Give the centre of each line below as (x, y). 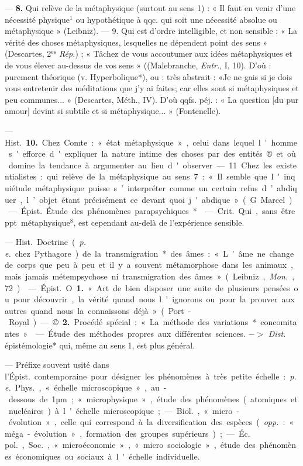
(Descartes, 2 (28, 53)
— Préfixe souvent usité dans (57, 365)
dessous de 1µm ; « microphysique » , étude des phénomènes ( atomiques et (153, 399)
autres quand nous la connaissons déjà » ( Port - (98, 310)
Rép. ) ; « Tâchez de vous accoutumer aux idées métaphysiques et (175, 53)
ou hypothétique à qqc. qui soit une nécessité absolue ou (176, 19)
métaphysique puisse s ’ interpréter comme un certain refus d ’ (154, 187)
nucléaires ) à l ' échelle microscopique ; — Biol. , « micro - (124, 410)
